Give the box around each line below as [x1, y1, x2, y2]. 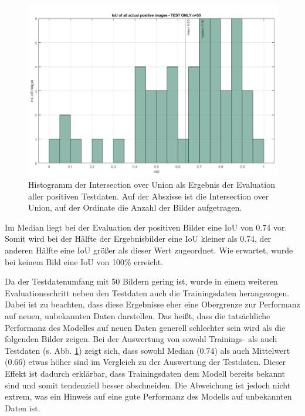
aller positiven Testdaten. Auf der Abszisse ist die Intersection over [28, 190, 269, 202]
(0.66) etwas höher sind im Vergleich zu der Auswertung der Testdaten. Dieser [5, 356, 286, 368]
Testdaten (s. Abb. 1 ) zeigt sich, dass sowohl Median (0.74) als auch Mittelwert [5, 344, 290, 356]
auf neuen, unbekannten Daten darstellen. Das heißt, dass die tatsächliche [5, 309, 270, 322]
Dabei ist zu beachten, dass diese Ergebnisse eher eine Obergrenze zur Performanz [5, 298, 300, 310]
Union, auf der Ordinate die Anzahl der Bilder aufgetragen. [28, 201, 242, 214]
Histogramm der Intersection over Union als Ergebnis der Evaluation [28, 178, 275, 191]
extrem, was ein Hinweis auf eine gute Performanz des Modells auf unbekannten [5, 390, 292, 403]
